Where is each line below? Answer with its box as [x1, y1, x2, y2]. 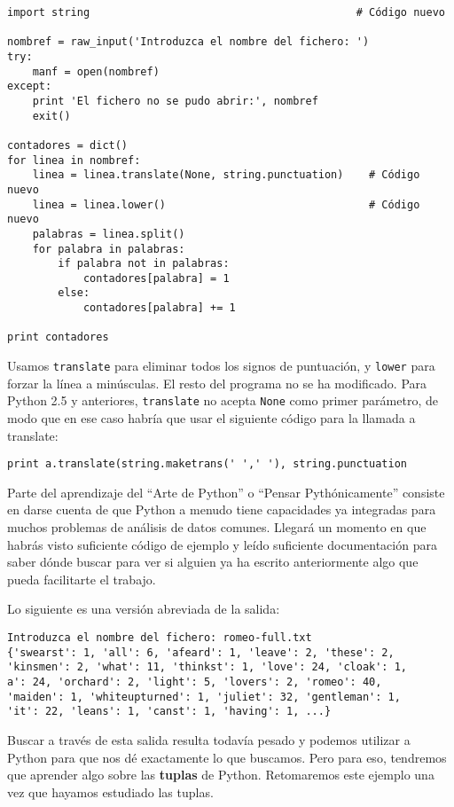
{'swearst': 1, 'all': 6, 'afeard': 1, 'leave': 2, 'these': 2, [7, 646, 395, 659]
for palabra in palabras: [32, 242, 185, 255]
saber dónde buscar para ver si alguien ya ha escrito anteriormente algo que [7, 552, 419, 571]
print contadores [7, 331, 109, 344]
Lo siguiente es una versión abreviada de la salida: [7, 599, 280, 618]
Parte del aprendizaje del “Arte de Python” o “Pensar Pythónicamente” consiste [7, 482, 445, 501]
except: [7, 80, 52, 93]
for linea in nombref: [7, 153, 141, 167]
